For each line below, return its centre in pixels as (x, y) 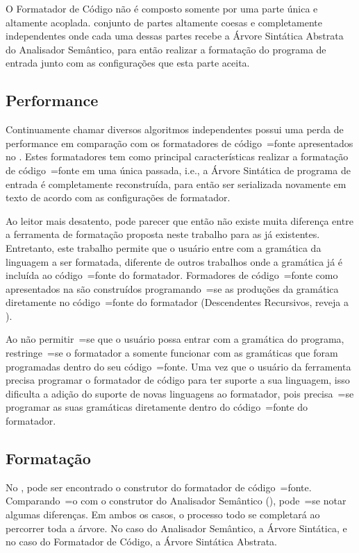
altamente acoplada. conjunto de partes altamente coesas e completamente (164, 22)
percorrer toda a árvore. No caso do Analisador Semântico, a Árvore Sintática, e (176, 528)
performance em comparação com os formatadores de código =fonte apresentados (179, 143)
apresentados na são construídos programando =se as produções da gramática (172, 288)
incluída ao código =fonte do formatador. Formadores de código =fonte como (172, 275)
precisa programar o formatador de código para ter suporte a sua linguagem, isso (178, 380)
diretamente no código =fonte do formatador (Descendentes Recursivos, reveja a (177, 302)
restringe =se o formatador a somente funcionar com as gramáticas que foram (172, 353)
